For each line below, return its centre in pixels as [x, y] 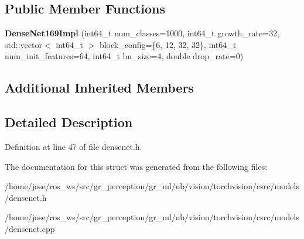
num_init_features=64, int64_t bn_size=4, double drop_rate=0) [124, 56]
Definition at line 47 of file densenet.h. [74, 146]
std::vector [23, 44]
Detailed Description [69, 122]
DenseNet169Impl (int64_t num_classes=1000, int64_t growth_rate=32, [142, 33]
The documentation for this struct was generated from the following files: [136, 166]
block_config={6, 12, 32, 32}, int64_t [168, 44]
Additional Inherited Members [99, 88]
